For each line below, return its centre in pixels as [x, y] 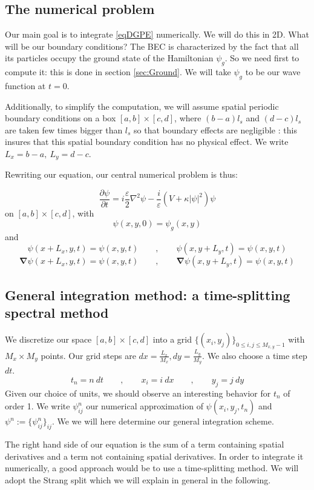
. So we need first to [262, 58]
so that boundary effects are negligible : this [215, 129]
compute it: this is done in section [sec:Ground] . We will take [118, 72]
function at [25, 85]
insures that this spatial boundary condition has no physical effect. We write [147, 142]
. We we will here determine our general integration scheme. [163, 421]
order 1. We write [38, 406]
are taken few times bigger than [64, 129]
